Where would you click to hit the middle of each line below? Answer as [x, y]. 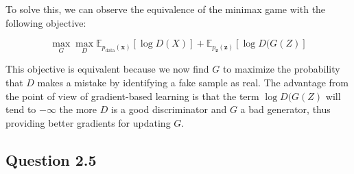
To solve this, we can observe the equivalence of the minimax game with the [166, 9]
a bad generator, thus [285, 109]
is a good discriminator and [169, 109]
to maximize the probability [281, 69]
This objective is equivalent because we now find [107, 69]
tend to [21, 109]
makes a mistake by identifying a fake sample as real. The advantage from [193, 82]
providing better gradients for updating [88, 122]
